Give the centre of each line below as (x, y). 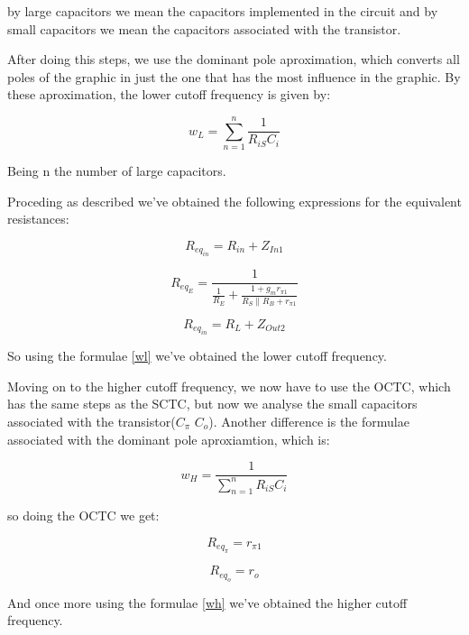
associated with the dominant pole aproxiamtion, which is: (169, 439)
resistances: (38, 219)
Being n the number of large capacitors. (117, 171)
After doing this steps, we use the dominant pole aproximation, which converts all (234, 59)
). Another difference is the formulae (309, 421)
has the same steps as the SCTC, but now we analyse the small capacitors (212, 404)
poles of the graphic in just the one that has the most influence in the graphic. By (234, 76)
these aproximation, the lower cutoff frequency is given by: (169, 94)
